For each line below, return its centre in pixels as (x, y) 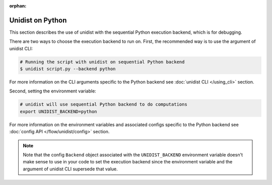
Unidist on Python (38, 20)
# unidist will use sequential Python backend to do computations (104, 105)
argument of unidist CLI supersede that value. (70, 169)
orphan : (18, 6)
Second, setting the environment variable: (53, 91)
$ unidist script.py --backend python (68, 69)
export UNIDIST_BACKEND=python (59, 111)
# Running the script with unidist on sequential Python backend (102, 62)
